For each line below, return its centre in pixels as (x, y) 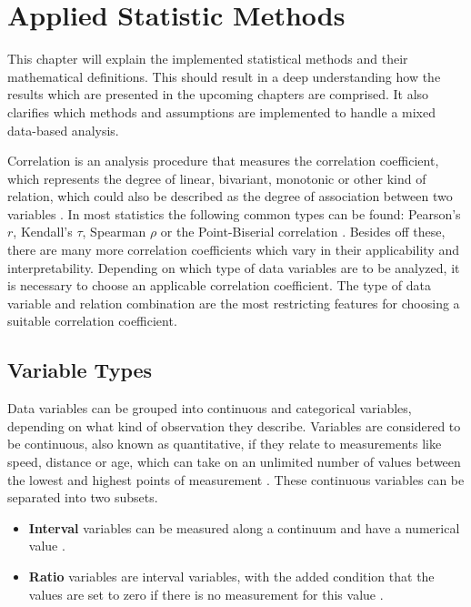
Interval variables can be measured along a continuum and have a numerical (244, 527)
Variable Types (80, 370)
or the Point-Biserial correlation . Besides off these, (303, 232)
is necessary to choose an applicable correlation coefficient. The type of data (219, 285)
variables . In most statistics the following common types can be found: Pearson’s (234, 213)
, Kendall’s (43, 232)
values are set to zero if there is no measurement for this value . (206, 594)
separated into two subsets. (83, 497)
